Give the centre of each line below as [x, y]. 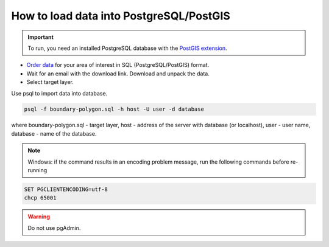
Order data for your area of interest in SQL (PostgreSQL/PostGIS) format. [118, 65]
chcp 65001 [40, 198]
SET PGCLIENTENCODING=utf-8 [66, 190]
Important [41, 37]
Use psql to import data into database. [59, 93]
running [37, 170]
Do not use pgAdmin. [54, 228]
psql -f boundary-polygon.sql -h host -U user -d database [114, 109]
